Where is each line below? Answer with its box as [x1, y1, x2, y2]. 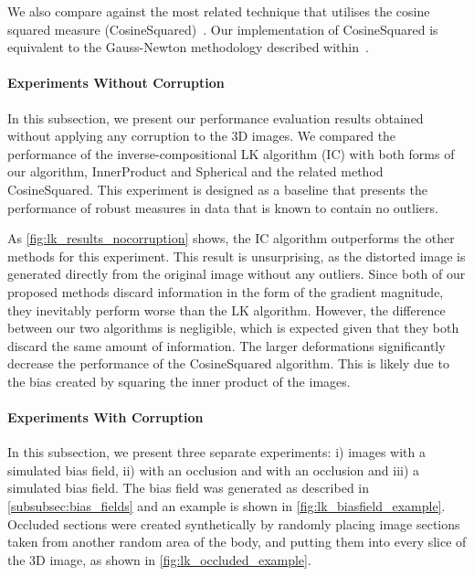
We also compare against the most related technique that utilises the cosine [7, 2, 430, 20]
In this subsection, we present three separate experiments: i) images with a [7, 443, 426, 462]
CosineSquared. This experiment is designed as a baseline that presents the [7, 179, 427, 198]
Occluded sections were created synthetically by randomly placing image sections [7, 514, 460, 533]
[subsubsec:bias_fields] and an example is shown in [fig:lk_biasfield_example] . [7, 496, 446, 516]
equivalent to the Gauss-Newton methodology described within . [7, 37, 369, 57]
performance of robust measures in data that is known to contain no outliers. [7, 197, 438, 217]
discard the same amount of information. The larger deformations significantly [7, 336, 446, 355]
